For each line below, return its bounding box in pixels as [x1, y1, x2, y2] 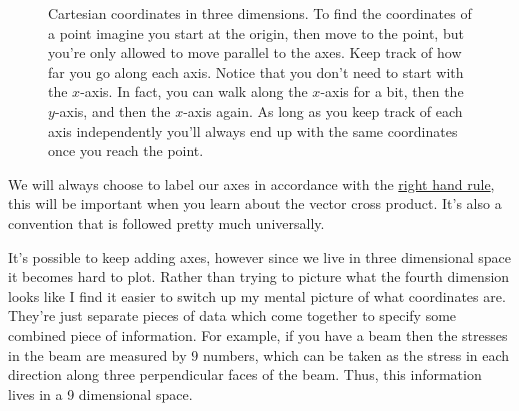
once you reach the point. [48, 140, 204, 161]
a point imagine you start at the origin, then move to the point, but [48, 22, 464, 43]
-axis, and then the [54, 100, 171, 121]
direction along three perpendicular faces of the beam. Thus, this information [8, 364, 482, 385]
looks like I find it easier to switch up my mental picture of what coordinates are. [8, 285, 506, 306]
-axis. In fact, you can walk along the [80, 81, 308, 102]
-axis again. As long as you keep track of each [183, 100, 463, 121]
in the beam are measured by [8, 344, 187, 365]
